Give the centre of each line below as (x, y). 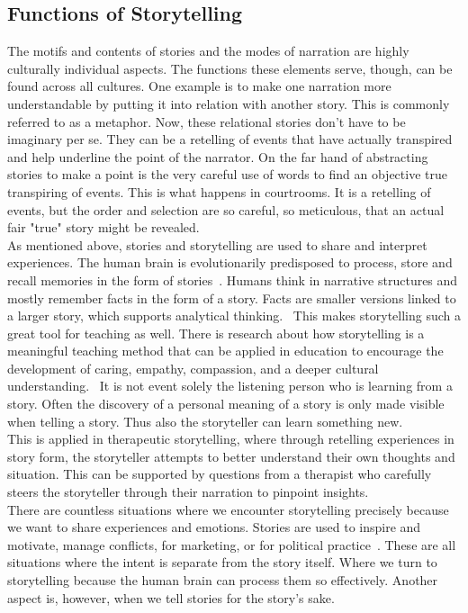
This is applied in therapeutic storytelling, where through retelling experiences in (231, 439)
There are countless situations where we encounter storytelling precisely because (228, 509)
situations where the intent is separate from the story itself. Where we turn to (222, 562)
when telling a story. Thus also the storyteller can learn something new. (205, 421)
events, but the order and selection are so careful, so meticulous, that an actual (226, 209)
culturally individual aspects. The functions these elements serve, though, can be (230, 68)
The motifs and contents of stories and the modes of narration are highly (208, 51)
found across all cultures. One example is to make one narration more (199, 86)
